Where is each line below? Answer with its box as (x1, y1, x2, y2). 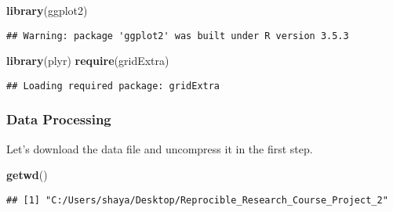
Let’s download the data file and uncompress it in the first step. (6, 140, 313, 156)
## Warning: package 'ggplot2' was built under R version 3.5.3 (6, 30, 349, 41)
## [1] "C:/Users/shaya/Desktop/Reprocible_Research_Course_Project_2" (6, 194, 388, 206)
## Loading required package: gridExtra (6, 80, 220, 92)
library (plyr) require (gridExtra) (6, 52, 169, 69)
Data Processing (6, 110, 111, 129)
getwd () (6, 167, 48, 183)
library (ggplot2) (6, 2, 88, 18)
